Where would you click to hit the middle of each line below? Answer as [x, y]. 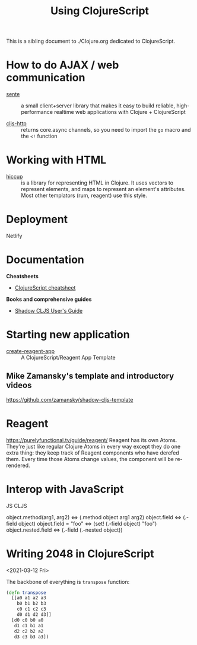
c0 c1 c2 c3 [31, 609]
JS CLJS [17, 506]
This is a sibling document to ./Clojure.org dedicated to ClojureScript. [91, 41]
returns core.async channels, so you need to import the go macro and [106, 130]
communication [46, 78]
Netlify [14, 236]
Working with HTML [56, 160]
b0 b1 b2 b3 [31, 603]
